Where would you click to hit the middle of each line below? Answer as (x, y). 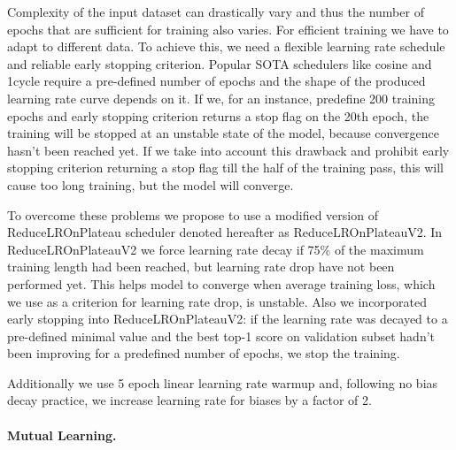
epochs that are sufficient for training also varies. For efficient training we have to (228, 29)
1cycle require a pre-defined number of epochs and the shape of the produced (216, 81)
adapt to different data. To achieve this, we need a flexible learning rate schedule (226, 46)
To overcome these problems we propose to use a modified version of (193, 214)
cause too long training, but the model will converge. (151, 184)
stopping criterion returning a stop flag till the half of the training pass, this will (225, 168)
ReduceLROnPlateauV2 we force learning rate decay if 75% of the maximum (216, 249)
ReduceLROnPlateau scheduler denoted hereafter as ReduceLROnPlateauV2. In (225, 232)
